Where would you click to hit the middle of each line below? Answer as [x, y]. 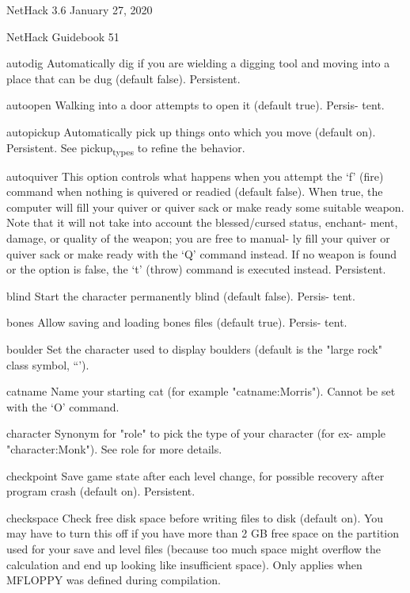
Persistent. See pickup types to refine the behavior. [126, 148]
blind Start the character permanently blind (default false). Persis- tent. [181, 295]
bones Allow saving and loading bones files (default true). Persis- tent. [177, 322]
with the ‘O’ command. [63, 406]
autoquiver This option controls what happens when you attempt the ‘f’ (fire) [195, 176]
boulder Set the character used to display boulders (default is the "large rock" [194, 349]
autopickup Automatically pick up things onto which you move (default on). [191, 131]
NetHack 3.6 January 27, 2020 [80, 10]
